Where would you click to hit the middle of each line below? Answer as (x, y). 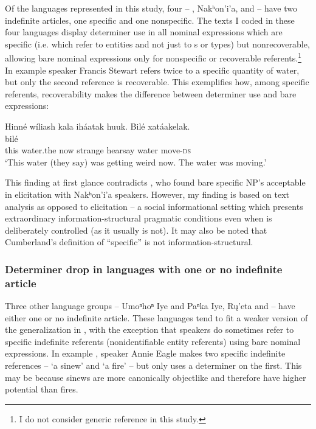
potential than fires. (42, 389)
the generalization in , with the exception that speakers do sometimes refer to (149, 330)
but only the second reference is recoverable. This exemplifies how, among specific (157, 82)
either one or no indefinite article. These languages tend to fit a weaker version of (156, 317)
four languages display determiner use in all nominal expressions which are (144, 32)
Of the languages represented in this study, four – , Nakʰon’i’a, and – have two (151, 8)
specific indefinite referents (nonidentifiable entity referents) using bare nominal (153, 341)
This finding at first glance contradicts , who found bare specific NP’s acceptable (155, 182)
